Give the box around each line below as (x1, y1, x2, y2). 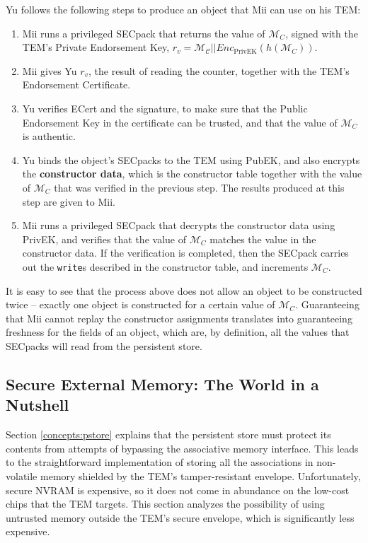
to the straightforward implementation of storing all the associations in (6, 455, 314, 469)
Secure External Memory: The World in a (6, 373, 319, 395)
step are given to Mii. (22, 194, 115, 209)
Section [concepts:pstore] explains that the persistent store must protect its (6, 427, 331, 442)
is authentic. (22, 129, 76, 144)
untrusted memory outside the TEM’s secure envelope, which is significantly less (6, 510, 355, 525)
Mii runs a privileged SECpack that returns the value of (22, 25, 265, 40)
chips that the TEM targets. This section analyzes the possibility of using (6, 496, 325, 511)
